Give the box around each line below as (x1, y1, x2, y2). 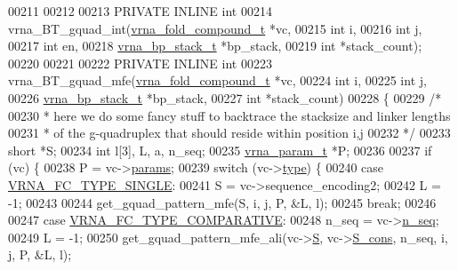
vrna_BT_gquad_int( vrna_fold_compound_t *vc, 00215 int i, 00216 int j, (8, 19, 422, 37)
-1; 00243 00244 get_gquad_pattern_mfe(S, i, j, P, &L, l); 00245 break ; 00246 (8, 193, 437, 211)
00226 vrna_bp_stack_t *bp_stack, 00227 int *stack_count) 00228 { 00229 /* (8, 88, 442, 107)
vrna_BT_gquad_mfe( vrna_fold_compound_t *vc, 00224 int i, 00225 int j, (8, 71, 427, 90)
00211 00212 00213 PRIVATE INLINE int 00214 (8, 2, 272, 20)
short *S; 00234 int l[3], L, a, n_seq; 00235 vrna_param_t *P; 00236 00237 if (8, 140, 432, 159)
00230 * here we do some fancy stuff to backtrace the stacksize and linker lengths (8, 106, 451, 124)
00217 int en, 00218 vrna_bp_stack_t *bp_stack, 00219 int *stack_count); (8, 36, 422, 55)
